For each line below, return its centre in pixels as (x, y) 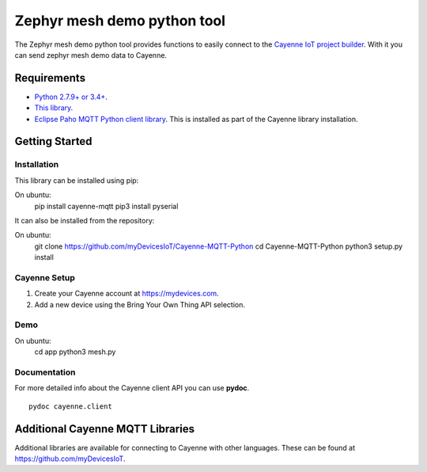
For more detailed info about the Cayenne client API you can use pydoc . (132, 388)
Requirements (50, 78)
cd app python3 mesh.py (75, 352)
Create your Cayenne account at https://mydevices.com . (127, 294)
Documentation (45, 372)
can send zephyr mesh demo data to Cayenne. (91, 55)
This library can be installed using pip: (77, 180)
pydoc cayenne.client (70, 406)
